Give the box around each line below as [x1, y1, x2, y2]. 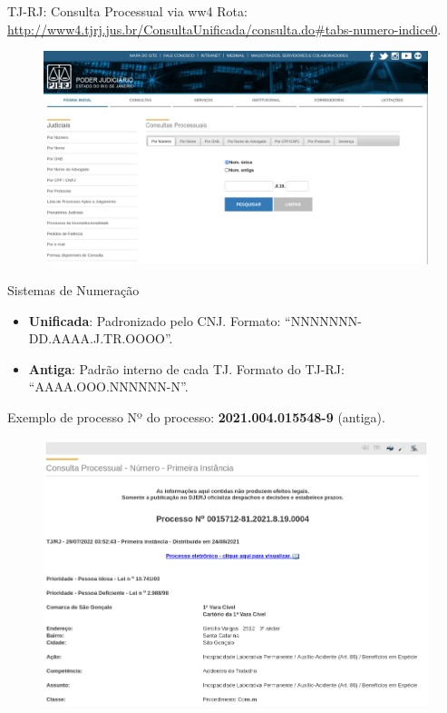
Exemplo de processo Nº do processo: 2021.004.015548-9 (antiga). [7, 407, 385, 426]
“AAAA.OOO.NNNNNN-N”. [28, 377, 189, 396]
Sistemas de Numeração [7, 280, 140, 299]
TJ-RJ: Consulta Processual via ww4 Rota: [7, 2, 248, 20]
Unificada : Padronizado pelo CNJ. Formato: [28, 311, 281, 330]
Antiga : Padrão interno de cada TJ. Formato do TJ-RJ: [28, 359, 345, 378]
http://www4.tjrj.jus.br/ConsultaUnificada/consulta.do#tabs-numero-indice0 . [7, 19, 442, 38]
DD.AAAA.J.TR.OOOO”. [28, 329, 173, 348]
